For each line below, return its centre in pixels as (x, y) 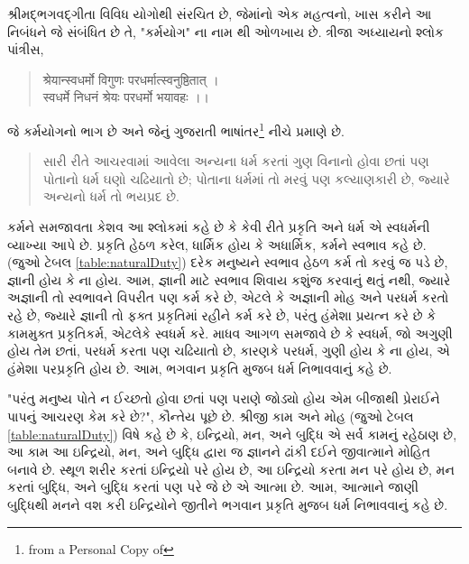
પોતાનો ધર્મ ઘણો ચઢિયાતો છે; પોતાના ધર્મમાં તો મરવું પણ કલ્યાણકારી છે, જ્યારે (246, 178)
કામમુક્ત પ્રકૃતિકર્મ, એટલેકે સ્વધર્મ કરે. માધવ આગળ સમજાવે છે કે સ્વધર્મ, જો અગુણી (230, 333)
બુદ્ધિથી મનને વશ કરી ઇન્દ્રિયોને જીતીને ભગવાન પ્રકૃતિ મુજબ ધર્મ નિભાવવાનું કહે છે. (228, 504)
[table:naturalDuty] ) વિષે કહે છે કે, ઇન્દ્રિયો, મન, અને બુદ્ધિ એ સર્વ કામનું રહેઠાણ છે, (232, 434)
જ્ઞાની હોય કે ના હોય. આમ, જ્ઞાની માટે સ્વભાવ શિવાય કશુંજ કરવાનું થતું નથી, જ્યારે (229, 279)
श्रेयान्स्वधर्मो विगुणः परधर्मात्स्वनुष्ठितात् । (131, 79)
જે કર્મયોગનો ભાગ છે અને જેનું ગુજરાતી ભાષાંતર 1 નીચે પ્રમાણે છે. (176, 129)
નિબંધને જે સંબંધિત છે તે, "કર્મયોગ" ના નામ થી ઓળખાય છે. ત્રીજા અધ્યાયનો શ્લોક (225, 31)
